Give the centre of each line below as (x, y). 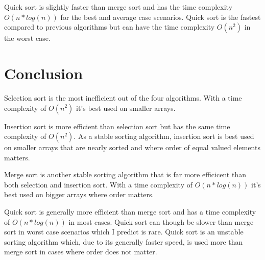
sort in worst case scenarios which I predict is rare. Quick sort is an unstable (124, 232)
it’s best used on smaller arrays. (126, 108)
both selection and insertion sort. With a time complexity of (98, 184)
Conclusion (44, 73)
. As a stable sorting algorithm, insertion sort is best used (164, 136)
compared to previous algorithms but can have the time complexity (110, 27)
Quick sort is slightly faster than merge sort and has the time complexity (118, 7)
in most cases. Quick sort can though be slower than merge (161, 221)
